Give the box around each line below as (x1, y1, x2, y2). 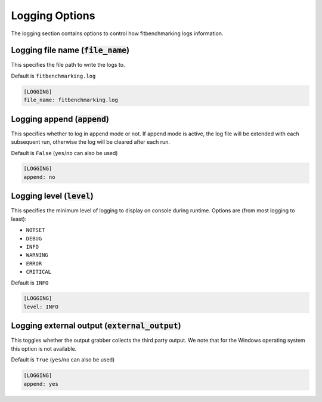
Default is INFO (11, 279, 49, 286)
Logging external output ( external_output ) (11, 321, 181, 331)
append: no (23, 174, 55, 180)
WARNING (26, 252, 49, 259)
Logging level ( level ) (11, 191, 94, 201)
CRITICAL (26, 268, 52, 276)
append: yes (23, 381, 59, 387)
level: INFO (23, 303, 59, 310)
